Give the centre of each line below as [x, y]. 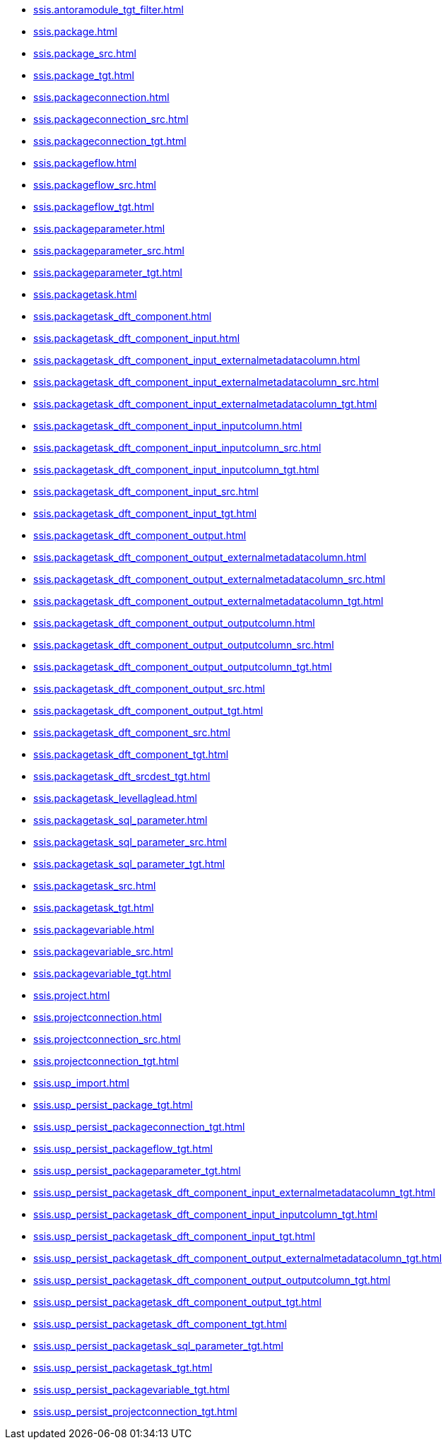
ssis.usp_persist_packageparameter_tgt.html [137, 1170]
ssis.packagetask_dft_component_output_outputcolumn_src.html [184, 645]
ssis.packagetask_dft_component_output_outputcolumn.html [174, 623]
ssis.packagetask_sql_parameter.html [120, 820]
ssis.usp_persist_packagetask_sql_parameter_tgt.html [158, 1346]
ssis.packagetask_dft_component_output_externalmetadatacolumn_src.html [210, 579]
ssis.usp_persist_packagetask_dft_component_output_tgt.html [177, 1302]
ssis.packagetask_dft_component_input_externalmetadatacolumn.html [197, 360]
